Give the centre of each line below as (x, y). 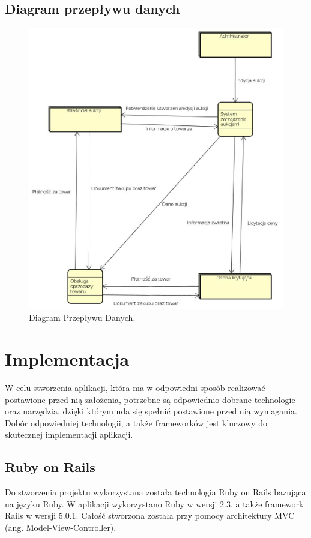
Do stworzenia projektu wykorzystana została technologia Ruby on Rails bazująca (155, 492)
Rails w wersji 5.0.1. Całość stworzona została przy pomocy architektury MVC (150, 516)
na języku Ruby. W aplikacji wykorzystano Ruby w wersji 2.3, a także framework (154, 504)
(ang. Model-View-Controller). (61, 527)
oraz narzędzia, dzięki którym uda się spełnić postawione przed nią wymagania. (151, 411)
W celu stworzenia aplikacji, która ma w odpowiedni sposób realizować (135, 387)
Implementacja (67, 359)
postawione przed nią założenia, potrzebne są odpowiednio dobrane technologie (150, 399)
